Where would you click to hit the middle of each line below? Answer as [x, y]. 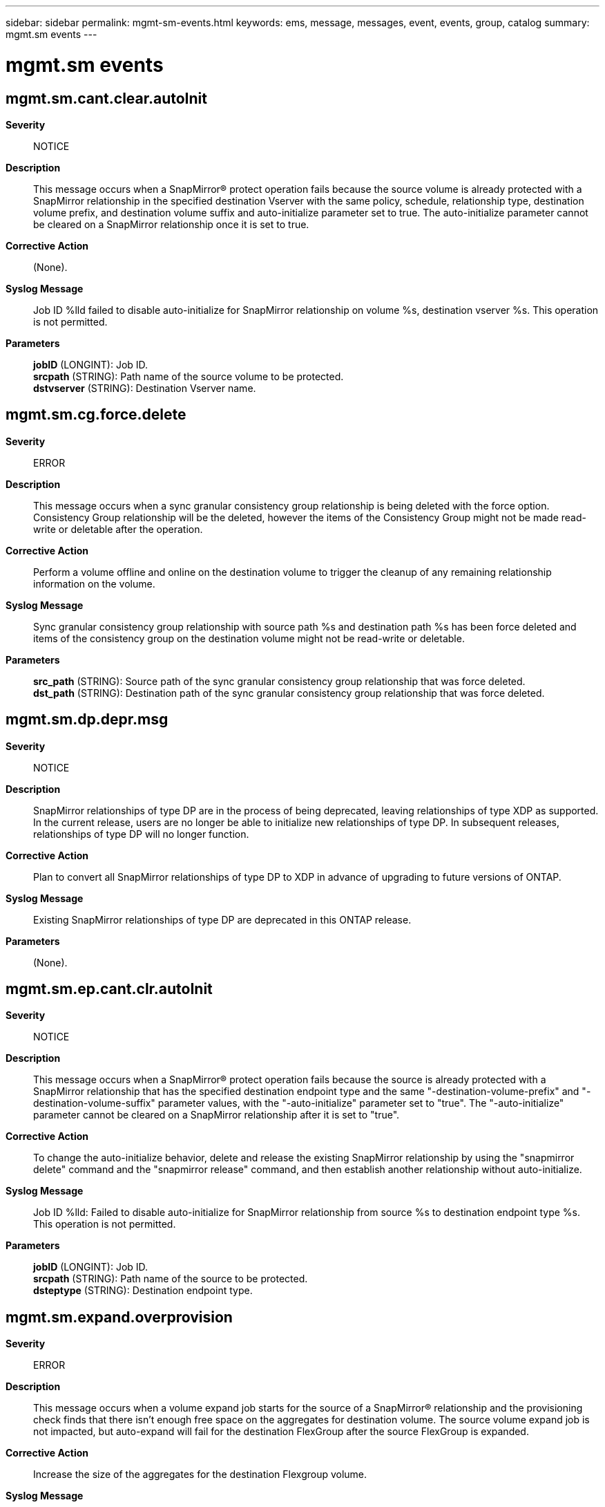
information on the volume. [94, 583]
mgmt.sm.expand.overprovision [119, 1317]
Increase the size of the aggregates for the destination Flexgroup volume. [200, 1475]
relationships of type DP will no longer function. [141, 834]
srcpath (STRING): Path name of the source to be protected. [171, 1279]
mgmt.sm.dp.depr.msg [87, 720]
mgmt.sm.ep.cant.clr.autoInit [109, 989]
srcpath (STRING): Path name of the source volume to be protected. [189, 376]
